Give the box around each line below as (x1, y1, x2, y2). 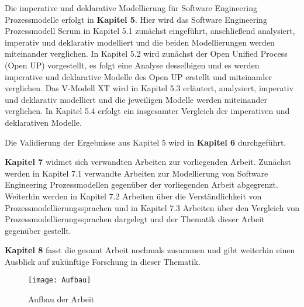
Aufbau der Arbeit (28, 293, 95, 305)
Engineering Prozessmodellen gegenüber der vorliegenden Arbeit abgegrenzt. (5, 178, 278, 191)
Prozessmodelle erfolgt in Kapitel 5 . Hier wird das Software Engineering (5, 13, 267, 25)
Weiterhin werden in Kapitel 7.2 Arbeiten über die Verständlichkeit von (5, 189, 262, 202)
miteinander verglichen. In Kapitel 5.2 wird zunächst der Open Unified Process (5, 47, 288, 60)
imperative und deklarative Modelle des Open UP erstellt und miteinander (5, 70, 272, 82)
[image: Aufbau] (28, 276, 91, 285)
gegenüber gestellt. (5, 224, 71, 236)
